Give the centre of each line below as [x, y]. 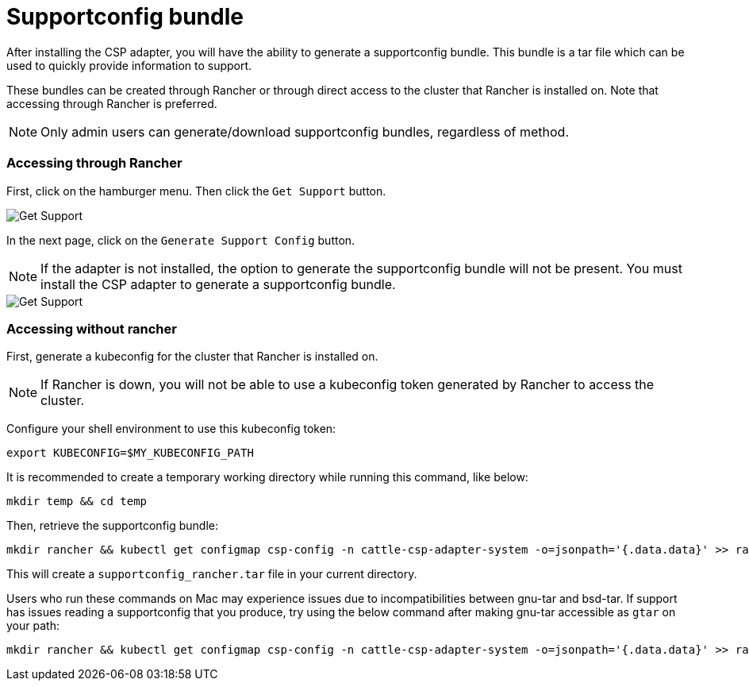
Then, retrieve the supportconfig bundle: [113, 526]
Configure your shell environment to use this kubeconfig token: [171, 429]
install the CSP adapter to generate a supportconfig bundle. [218, 284]
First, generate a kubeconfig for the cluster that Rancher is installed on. [192, 357]
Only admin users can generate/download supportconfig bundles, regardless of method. [305, 131]
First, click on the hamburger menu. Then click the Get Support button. [196, 191]
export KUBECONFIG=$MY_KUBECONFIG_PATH [130, 453]
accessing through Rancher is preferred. [112, 103]
